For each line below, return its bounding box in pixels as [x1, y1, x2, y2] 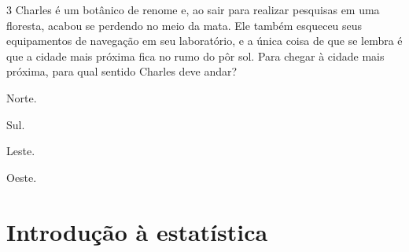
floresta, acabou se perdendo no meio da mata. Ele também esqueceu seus [6, 17, 363, 33]
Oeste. [6, 169, 37, 185]
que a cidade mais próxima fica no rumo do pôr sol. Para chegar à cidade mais [6, 47, 385, 64]
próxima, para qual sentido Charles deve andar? [6, 63, 238, 80]
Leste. [6, 143, 35, 159]
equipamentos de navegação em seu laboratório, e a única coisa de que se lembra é [6, 32, 403, 49]
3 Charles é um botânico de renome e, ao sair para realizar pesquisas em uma [6, 2, 380, 17]
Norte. [6, 89, 37, 106]
